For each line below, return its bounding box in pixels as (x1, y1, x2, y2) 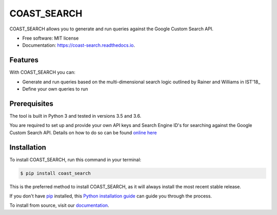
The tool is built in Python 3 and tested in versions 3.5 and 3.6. (9, 113, 142, 119)
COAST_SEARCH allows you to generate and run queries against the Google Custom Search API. (9, 26, 214, 32)
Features (9, 56, 38, 64)
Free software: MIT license (22, 35, 79, 41)
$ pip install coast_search (20, 170, 91, 176)
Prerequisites (9, 99, 53, 108)
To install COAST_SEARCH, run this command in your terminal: (9, 156, 142, 163)
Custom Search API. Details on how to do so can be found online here (9, 129, 157, 136)
